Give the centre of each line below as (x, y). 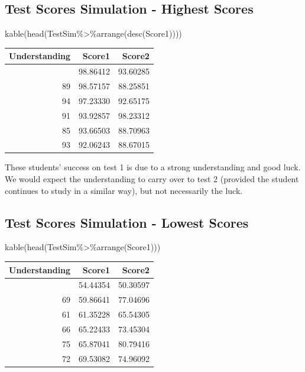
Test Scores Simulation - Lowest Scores (127, 222)
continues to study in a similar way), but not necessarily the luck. (124, 190)
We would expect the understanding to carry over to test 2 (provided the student (152, 179)
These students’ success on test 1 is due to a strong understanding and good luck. (153, 167)
